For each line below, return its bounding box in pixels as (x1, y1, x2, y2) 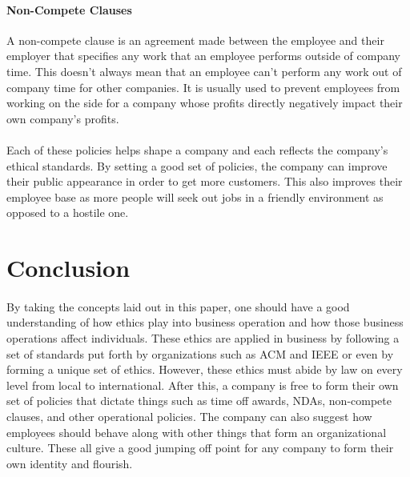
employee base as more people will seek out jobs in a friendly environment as (6, 188, 384, 205)
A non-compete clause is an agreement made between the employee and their (6, 31, 384, 48)
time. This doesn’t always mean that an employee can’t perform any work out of (6, 62, 402, 79)
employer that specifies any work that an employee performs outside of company (6, 47, 400, 64)
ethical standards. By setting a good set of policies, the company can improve (6, 157, 388, 174)
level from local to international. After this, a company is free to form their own (6, 376, 399, 393)
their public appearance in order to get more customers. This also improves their (6, 173, 403, 190)
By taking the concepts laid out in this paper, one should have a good (6, 298, 350, 315)
